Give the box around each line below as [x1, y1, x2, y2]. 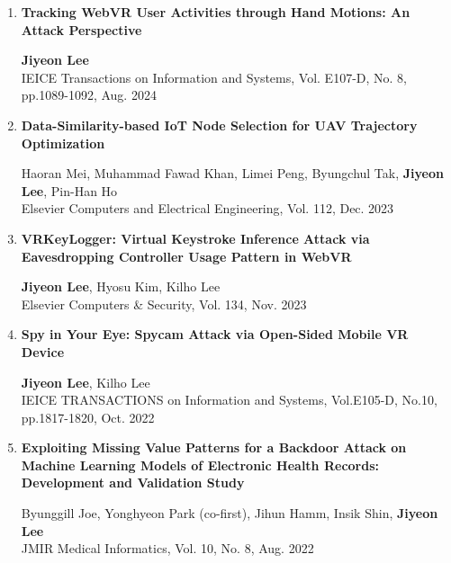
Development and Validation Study [21, 473, 245, 492]
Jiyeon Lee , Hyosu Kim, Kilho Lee [21, 277, 221, 296]
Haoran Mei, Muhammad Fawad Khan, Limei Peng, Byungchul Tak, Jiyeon [21, 164, 444, 183]
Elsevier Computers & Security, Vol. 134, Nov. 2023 [21, 294, 307, 313]
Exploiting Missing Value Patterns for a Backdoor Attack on [21, 438, 407, 457]
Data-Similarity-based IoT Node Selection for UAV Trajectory [21, 115, 418, 134]
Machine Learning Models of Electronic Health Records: [21, 455, 379, 474]
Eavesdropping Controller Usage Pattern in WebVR [21, 246, 352, 265]
